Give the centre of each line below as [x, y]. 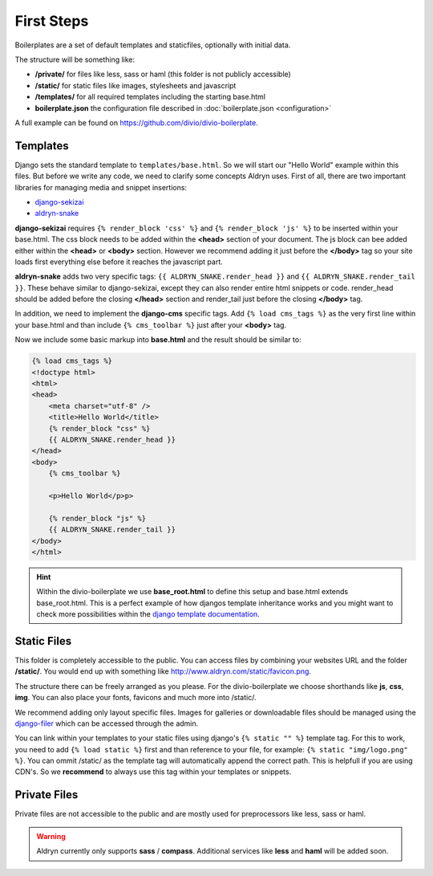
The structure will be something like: [75, 59]
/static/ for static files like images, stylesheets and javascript [136, 85]
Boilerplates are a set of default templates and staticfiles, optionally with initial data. [153, 45]
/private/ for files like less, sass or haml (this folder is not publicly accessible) [163, 74]
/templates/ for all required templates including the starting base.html [150, 97]
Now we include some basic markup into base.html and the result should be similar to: [158, 340]
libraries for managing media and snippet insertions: [101, 187]
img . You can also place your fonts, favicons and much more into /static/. [136, 698]
